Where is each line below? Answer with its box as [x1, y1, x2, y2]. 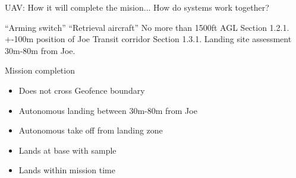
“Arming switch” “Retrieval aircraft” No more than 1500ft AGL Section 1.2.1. [5, 21, 289, 33]
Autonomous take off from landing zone [18, 124, 163, 136]
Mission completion [5, 64, 75, 77]
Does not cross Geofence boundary [18, 84, 145, 96]
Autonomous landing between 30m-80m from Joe [18, 104, 197, 116]
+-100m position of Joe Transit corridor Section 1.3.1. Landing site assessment [5, 33, 292, 45]
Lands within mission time [18, 164, 116, 176]
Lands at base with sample [18, 144, 116, 156]
